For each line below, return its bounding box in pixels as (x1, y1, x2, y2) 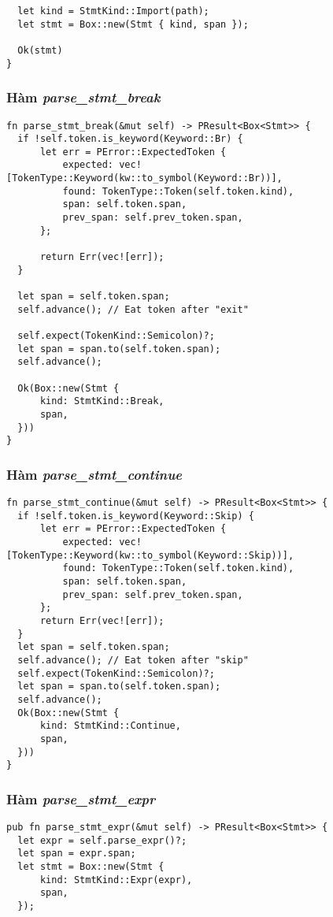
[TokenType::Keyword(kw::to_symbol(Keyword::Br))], (6, 173, 283, 184)
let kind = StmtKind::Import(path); (17, 6, 209, 17)
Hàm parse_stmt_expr (6, 789, 156, 808)
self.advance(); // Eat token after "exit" (17, 303, 249, 315)
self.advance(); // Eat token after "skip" (17, 655, 249, 666)
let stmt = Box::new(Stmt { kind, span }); (17, 18, 249, 30)
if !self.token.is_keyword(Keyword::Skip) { (17, 510, 254, 522)
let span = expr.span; (17, 848, 136, 859)
